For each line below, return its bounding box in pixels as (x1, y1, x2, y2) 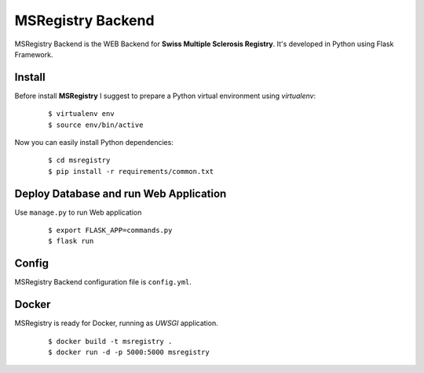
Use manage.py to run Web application (14, 208, 142, 217)
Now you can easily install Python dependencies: (14, 138, 174, 147)
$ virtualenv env (48, 110, 115, 118)
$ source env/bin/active (48, 120, 144, 129)
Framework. (14, 49, 53, 59)
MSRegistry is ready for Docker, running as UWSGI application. (14, 318, 219, 328)
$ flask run (48, 237, 94, 246)
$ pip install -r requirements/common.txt (48, 167, 214, 176)
